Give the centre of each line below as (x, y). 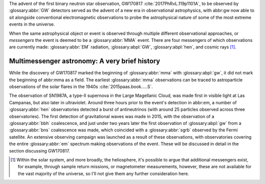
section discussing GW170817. (40, 151)
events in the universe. (32, 24)
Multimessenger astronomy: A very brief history (85, 61)
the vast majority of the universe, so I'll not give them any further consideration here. (104, 173)
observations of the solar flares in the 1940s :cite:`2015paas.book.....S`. (81, 87)
